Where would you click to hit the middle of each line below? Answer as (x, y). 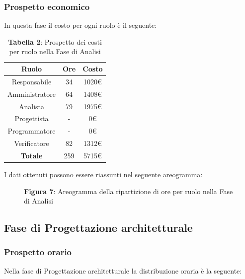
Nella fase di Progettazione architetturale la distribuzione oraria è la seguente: (123, 270)
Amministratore (32, 94)
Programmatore (32, 131)
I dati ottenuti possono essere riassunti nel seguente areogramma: (103, 174)
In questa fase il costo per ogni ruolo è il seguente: (81, 25)
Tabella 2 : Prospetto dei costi (55, 41)
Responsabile (32, 81)
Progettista (32, 118)
